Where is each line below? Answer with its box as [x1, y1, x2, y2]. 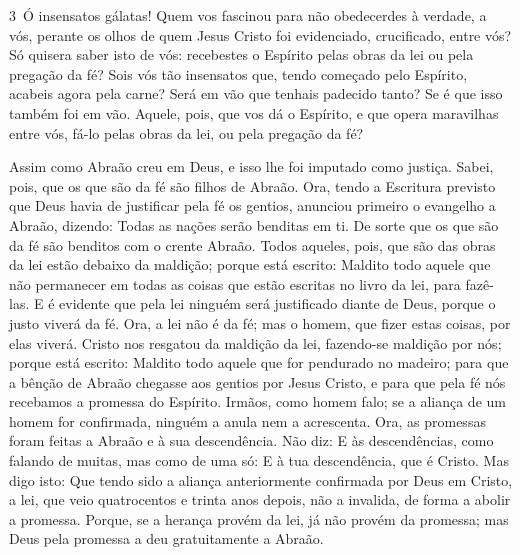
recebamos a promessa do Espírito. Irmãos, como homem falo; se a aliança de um [9, 391, 506, 412]
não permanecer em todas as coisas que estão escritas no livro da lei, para [9, 273, 461, 294]
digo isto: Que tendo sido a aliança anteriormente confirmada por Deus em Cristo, [9, 469, 513, 490]
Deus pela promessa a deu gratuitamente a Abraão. [9, 528, 324, 549]
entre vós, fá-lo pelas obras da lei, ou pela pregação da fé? [9, 122, 364, 143]
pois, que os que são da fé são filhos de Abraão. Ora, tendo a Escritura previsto [9, 175, 496, 196]
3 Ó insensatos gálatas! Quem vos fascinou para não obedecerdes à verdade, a [9, 5, 487, 25]
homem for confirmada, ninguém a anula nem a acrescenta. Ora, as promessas [9, 410, 486, 431]
